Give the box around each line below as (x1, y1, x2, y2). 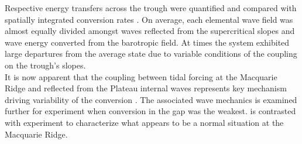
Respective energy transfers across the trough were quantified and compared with (5, 2, 297, 13)
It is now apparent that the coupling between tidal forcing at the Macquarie (5, 70, 277, 83)
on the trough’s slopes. (5, 59, 86, 71)
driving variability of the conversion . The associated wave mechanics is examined (5, 93, 297, 105)
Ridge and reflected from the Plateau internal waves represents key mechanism (5, 82, 287, 94)
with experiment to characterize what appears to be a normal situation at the (5, 116, 284, 128)
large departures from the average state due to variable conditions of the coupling (5, 47, 297, 60)
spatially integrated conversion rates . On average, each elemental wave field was (5, 13, 293, 25)
